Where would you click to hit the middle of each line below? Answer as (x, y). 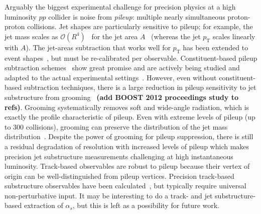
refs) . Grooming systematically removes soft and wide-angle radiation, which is (127, 107)
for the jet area (115, 36)
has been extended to (216, 47)
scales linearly (234, 36)
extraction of (43, 205)
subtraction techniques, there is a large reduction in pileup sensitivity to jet (140, 87)
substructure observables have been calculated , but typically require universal (125, 186)
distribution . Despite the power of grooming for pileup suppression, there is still (129, 136)
